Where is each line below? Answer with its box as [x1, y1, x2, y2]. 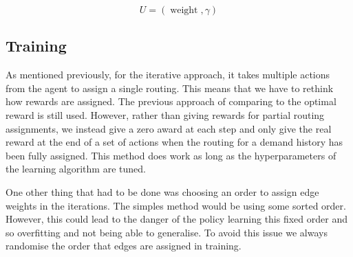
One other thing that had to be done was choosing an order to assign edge [6, 184, 319, 199]
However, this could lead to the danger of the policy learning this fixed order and [6, 212, 347, 226]
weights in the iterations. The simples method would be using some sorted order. [6, 198, 346, 212]
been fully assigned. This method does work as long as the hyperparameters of [6, 148, 336, 162]
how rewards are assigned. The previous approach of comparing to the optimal [6, 94, 336, 109]
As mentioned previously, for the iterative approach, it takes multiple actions [6, 67, 330, 82]
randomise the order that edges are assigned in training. [6, 238, 242, 253]
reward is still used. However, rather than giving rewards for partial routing [6, 107, 325, 122]
